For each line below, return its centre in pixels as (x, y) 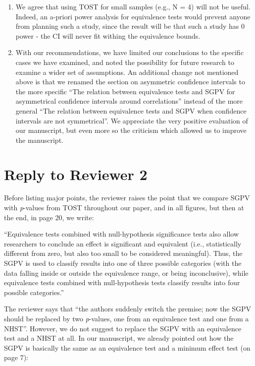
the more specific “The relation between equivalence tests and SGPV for (125, 91)
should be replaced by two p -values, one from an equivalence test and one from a (127, 318)
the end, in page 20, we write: (49, 217)
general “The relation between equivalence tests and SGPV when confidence (131, 110)
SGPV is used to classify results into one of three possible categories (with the (123, 263)
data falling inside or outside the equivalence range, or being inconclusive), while (126, 273)
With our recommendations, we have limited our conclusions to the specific (129, 52)
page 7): (16, 357)
